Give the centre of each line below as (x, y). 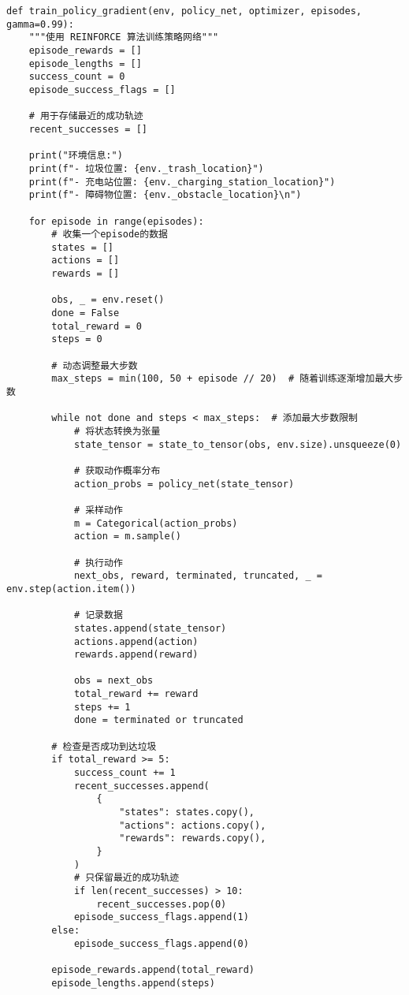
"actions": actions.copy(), (193, 825)
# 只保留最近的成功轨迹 (126, 878)
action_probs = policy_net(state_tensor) (184, 484)
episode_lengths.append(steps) (133, 983)
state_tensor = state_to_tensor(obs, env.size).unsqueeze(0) (238, 444)
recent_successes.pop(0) (162, 904)
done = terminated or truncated (158, 720)
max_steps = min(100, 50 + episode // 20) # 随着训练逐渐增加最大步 (227, 379)
